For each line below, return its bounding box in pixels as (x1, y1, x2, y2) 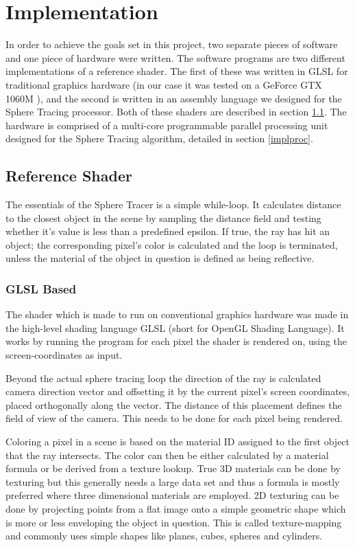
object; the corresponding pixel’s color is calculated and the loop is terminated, (5, 237, 338, 252)
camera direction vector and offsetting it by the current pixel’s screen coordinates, (5, 384, 350, 399)
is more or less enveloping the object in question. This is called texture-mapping (5, 515, 342, 529)
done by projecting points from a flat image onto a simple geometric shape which (5, 501, 346, 515)
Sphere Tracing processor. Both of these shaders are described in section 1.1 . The (5, 104, 347, 119)
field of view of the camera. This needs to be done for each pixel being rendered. (5, 411, 343, 425)
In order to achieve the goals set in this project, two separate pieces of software (5, 37, 338, 52)
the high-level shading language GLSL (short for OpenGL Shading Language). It (5, 320, 345, 335)
